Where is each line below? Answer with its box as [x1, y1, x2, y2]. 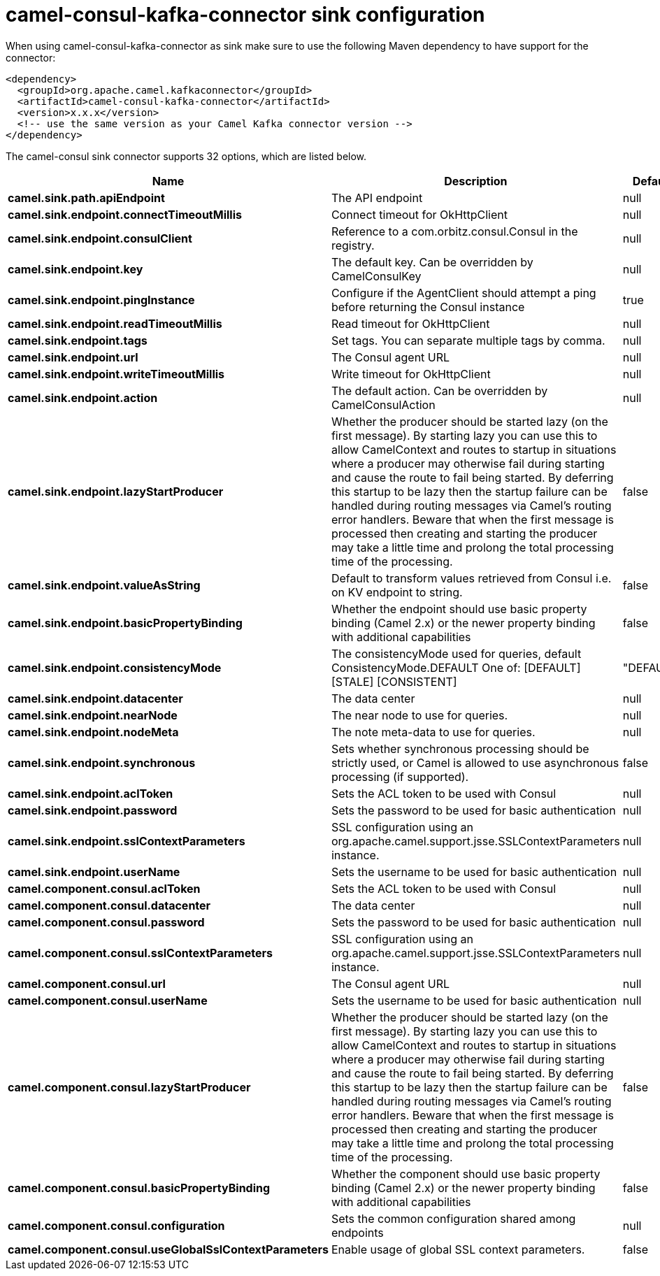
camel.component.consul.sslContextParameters [8, 945, 273, 960]
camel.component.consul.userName [8, 993, 208, 1008]
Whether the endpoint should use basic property [331, 601, 587, 616]
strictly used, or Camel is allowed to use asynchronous [331, 755, 619, 770]
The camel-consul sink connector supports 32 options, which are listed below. [6, 150, 367, 162]
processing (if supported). [331, 769, 469, 784]
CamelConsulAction [331, 397, 436, 412]
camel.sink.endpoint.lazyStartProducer [8, 484, 224, 499]
